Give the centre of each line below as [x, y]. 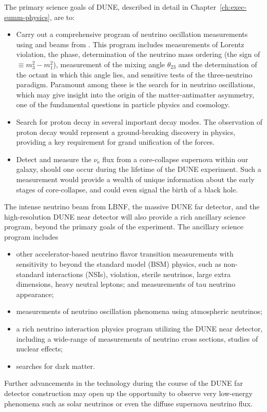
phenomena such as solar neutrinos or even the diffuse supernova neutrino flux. [128, 403]
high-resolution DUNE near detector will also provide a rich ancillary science [125, 216]
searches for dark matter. [55, 366]
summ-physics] [27, 17]
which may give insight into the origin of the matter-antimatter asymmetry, [135, 94]
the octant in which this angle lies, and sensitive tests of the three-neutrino [134, 74]
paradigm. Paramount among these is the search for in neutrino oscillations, [136, 84]
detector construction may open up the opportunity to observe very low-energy [128, 393]
